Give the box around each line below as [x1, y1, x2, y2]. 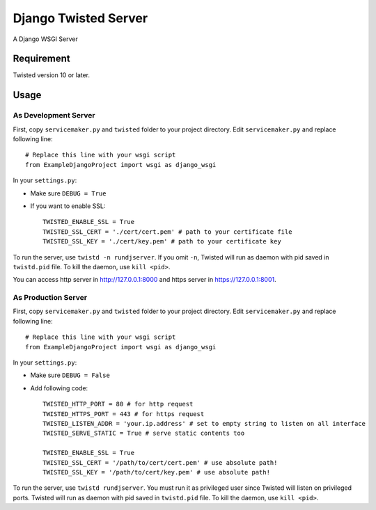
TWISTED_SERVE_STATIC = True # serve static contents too [42, 429, 245, 438]
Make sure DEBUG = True [30, 189, 107, 198]
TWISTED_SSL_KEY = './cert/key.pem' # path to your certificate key [42, 237, 281, 246]
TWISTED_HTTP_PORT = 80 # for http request [42, 400, 194, 408]
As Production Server [13, 293, 87, 303]
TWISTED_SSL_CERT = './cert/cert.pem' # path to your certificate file [42, 228, 292, 236]
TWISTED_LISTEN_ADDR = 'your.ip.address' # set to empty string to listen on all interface [42, 420, 366, 427]
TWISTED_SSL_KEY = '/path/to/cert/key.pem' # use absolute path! [42, 468, 271, 476]
